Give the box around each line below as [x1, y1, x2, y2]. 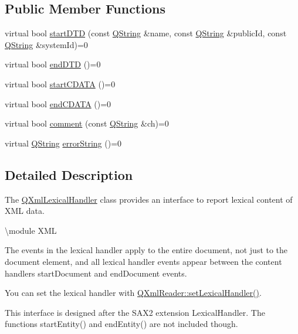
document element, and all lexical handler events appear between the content [5, 255, 282, 267]
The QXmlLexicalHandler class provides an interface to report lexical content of [5, 193, 293, 205]
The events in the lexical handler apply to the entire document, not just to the [5, 244, 288, 256]
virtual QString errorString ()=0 [5, 137, 122, 149]
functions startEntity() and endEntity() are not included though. [5, 318, 238, 330]
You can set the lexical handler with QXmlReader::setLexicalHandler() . [5, 287, 262, 299]
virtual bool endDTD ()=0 [5, 58, 101, 70]
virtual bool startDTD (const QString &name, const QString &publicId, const [5, 27, 287, 39]
